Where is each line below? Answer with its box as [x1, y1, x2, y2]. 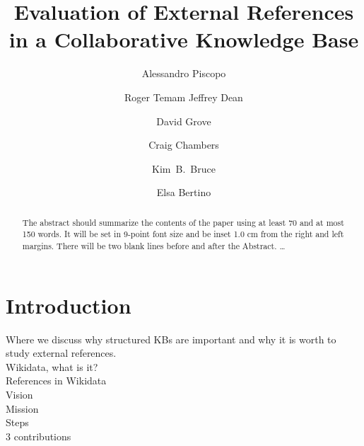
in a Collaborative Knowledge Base [8, 25, 359, 54]
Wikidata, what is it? [6, 359, 98, 374]
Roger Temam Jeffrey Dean [124, 89, 243, 104]
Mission [6, 401, 39, 416]
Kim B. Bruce [152, 161, 216, 176]
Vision [6, 387, 33, 401]
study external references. [6, 345, 117, 360]
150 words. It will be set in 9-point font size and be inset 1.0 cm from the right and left [22, 228, 344, 240]
